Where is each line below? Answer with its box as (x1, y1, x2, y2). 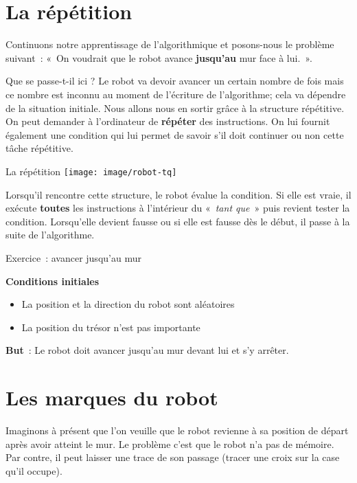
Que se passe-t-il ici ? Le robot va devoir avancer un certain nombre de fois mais (5, 74, 344, 88)
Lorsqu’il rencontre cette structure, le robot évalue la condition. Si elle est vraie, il (5, 187, 352, 201)
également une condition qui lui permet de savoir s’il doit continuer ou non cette (5, 127, 344, 142)
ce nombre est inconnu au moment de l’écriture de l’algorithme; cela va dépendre (5, 87, 346, 101)
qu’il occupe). (5, 463, 62, 478)
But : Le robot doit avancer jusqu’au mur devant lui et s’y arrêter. (5, 343, 289, 357)
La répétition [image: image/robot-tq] (5, 164, 177, 178)
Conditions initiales (5, 273, 100, 288)
